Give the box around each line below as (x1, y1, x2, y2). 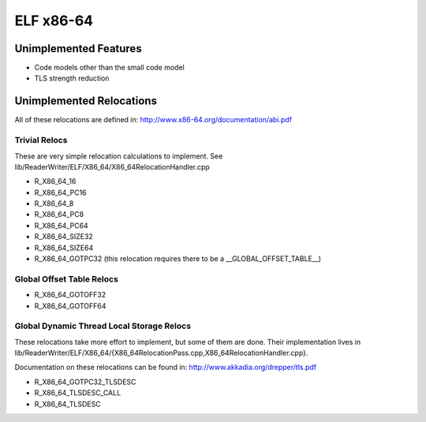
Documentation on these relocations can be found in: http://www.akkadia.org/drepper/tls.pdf (14, 363, 317, 372)
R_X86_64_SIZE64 (34, 243, 94, 252)
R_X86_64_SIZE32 (34, 232, 94, 241)
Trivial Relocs (14, 135, 68, 146)
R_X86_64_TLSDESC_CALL (34, 388, 121, 398)
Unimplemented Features (14, 42, 142, 55)
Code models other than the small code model (34, 63, 185, 73)
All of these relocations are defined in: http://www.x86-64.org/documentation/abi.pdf (14, 115, 292, 125)
